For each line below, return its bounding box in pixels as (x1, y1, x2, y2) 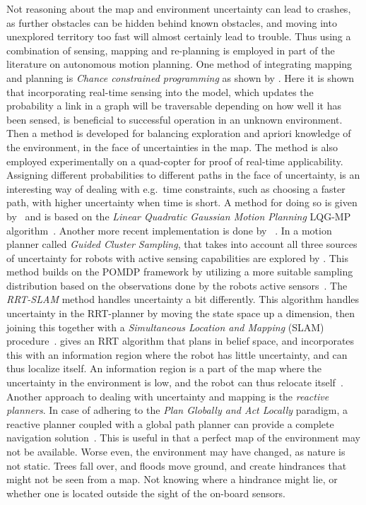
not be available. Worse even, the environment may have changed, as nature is (6, 444, 346, 458)
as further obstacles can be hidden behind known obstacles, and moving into (6, 15, 337, 30)
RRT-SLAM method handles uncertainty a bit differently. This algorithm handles (6, 292, 360, 307)
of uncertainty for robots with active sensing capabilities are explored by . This (6, 250, 348, 265)
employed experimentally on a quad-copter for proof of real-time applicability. (6, 153, 343, 168)
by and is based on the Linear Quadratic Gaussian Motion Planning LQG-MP (6, 208, 351, 223)
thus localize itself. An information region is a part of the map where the (6, 361, 322, 376)
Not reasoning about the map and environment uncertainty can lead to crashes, (6, 1, 351, 16)
